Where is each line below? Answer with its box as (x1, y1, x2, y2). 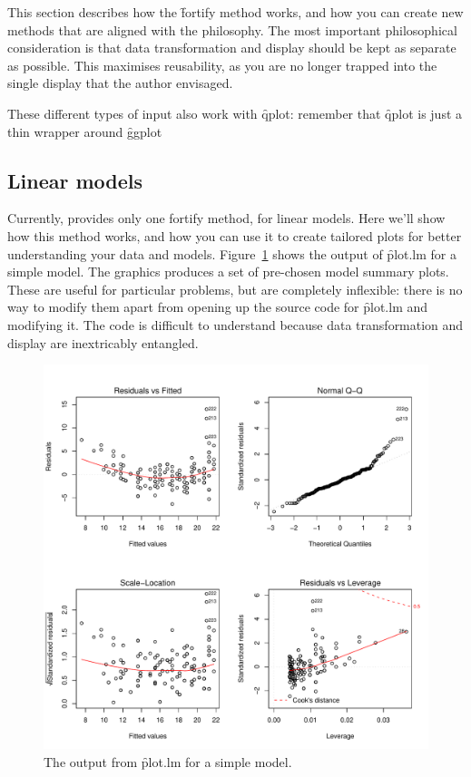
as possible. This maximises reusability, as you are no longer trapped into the (7, 55, 437, 74)
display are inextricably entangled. (7, 333, 199, 352)
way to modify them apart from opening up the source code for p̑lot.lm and (7, 297, 428, 316)
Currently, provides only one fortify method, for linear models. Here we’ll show (7, 209, 446, 228)
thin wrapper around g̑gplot (7, 121, 162, 141)
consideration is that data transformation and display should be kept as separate (7, 38, 456, 57)
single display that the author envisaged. (7, 73, 233, 92)
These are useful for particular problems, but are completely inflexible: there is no (7, 279, 463, 298)
